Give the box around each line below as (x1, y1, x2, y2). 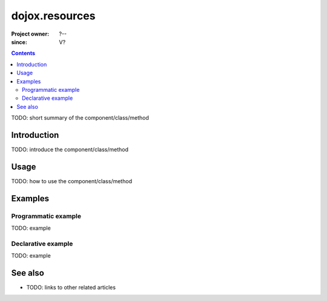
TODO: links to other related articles (26, 284, 116, 291)
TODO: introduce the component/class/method (11, 146, 128, 153)
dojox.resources (11, 9, 96, 22)
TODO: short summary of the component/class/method (11, 114, 150, 121)
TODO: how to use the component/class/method (11, 177, 133, 184)
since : (11, 38, 27, 45)
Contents (11, 50, 36, 57)
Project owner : (11, 30, 50, 37)
